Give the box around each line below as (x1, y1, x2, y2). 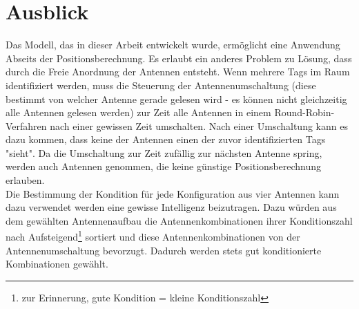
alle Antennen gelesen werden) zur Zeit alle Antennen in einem (6, 105, 271, 120)
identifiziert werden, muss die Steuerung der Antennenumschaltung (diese (6, 77, 316, 92)
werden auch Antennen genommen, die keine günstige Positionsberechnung (6, 159, 322, 174)
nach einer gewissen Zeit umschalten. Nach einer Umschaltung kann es (50, 118, 348, 133)
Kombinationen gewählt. (6, 256, 108, 271)
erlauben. (6, 173, 45, 187)
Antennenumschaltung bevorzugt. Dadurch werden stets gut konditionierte (6, 243, 322, 257)
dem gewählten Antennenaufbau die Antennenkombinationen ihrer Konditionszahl (6, 213, 353, 227)
